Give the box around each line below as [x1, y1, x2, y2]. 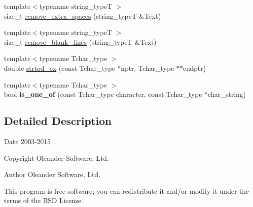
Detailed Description [4, 113, 112, 128]
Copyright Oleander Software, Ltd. [4, 152, 109, 163]
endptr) [183, 62, 206, 73]
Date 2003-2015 [4, 136, 51, 146]
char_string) [208, 89, 246, 99]
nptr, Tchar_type [121, 62, 174, 73]
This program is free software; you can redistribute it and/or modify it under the [4, 185, 249, 196]
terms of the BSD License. [4, 195, 83, 206]
